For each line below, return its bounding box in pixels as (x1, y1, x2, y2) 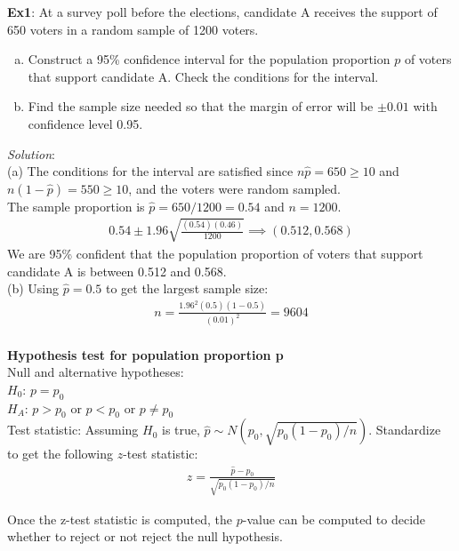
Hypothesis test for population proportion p (7, 345, 284, 363)
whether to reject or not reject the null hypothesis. (7, 527, 283, 546)
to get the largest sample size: (105, 279, 269, 298)
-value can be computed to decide (242, 509, 426, 528)
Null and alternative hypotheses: (7, 363, 184, 381)
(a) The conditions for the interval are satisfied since (7, 162, 294, 180)
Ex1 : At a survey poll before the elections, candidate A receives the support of (7, 3, 438, 20)
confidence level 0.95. (28, 114, 143, 132)
